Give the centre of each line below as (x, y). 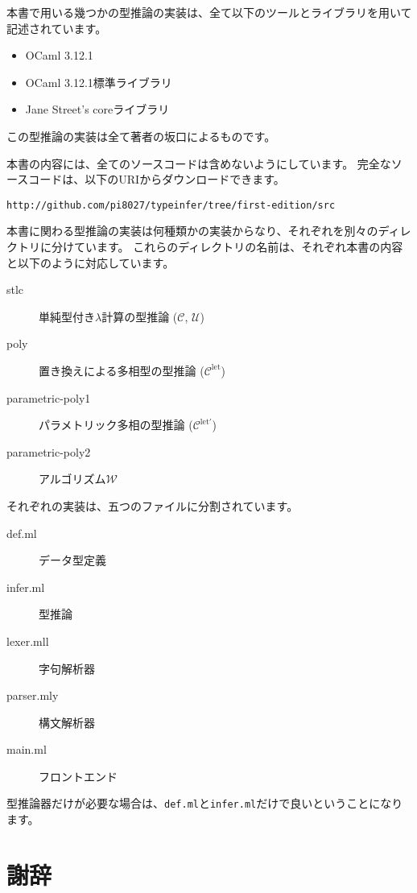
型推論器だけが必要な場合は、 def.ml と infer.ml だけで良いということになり (205, 803)
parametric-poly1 (49, 397)
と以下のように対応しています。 (91, 262)
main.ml (27, 749)
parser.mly (33, 695)
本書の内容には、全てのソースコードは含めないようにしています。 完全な (199, 163)
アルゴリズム (72, 479)
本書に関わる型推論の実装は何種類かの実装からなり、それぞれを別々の (192, 231)
